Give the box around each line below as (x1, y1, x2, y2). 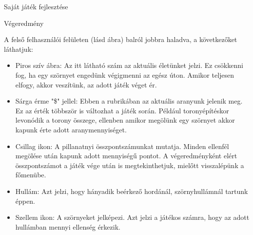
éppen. (15, 195, 35, 206)
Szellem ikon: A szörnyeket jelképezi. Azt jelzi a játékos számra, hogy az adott (15, 212, 250, 222)
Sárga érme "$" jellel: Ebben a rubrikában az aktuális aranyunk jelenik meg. (15, 96, 243, 106)
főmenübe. (15, 170, 46, 180)
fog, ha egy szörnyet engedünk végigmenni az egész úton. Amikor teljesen (15, 69, 234, 80)
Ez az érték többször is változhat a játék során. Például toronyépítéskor (15, 105, 229, 115)
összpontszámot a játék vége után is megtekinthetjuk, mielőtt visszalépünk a (15, 160, 244, 170)
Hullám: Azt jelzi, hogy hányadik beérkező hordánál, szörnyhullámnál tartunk (15, 186, 248, 196)
